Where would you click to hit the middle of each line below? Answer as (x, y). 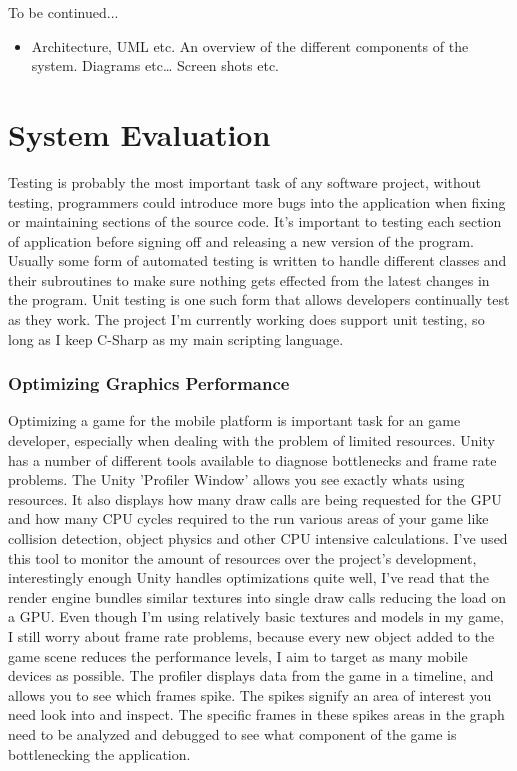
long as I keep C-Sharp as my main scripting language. (176, 338)
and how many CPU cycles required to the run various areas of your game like (248, 518)
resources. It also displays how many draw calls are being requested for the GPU (255, 498)
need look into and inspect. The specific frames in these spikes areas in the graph (256, 714)
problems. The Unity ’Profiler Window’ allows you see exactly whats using (236, 479)
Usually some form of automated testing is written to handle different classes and (257, 260)
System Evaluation (139, 133)
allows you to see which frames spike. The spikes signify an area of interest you (250, 694)
